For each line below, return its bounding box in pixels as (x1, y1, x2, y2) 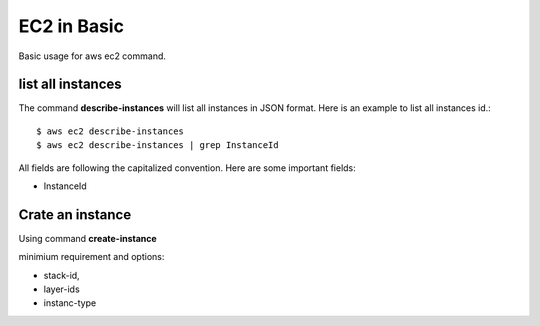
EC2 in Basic (18, 15, 125, 37)
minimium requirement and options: (18, 251, 165, 263)
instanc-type (43, 297, 97, 309)
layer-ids (43, 283, 80, 295)
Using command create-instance (18, 232, 157, 244)
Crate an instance (18, 206, 132, 223)
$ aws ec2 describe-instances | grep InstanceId (36, 140, 279, 151)
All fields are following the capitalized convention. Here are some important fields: (18, 161, 357, 174)
